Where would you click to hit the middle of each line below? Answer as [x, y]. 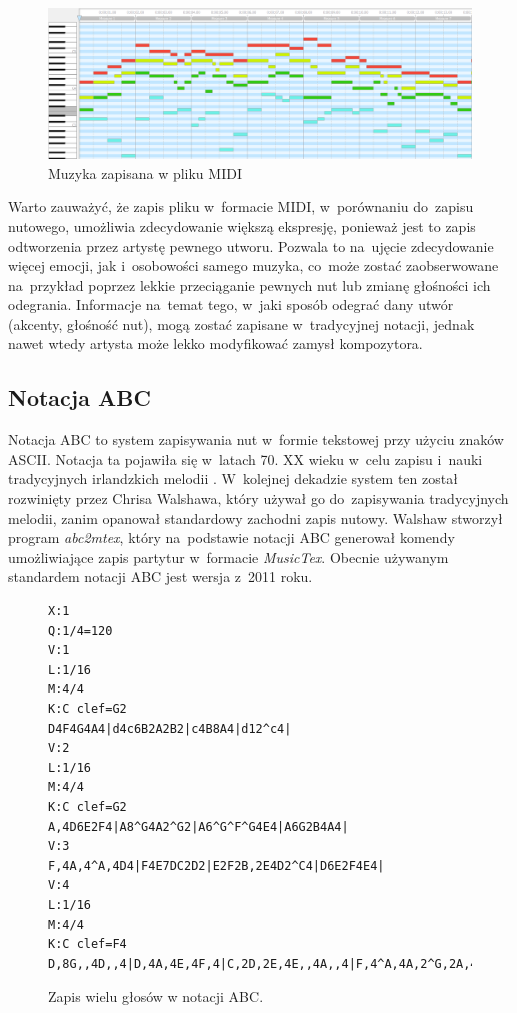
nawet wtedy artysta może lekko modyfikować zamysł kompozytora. [215, 343]
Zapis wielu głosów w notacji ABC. [156, 996]
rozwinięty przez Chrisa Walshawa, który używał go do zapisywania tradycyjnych [258, 498]
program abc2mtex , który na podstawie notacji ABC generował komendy [231, 537]
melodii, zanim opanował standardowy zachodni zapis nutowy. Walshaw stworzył [255, 517]
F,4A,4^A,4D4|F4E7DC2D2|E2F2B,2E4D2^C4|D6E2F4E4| [216, 865]
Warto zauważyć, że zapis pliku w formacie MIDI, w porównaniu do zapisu [241, 206]
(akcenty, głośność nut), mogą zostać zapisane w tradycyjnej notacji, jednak [241, 323]
